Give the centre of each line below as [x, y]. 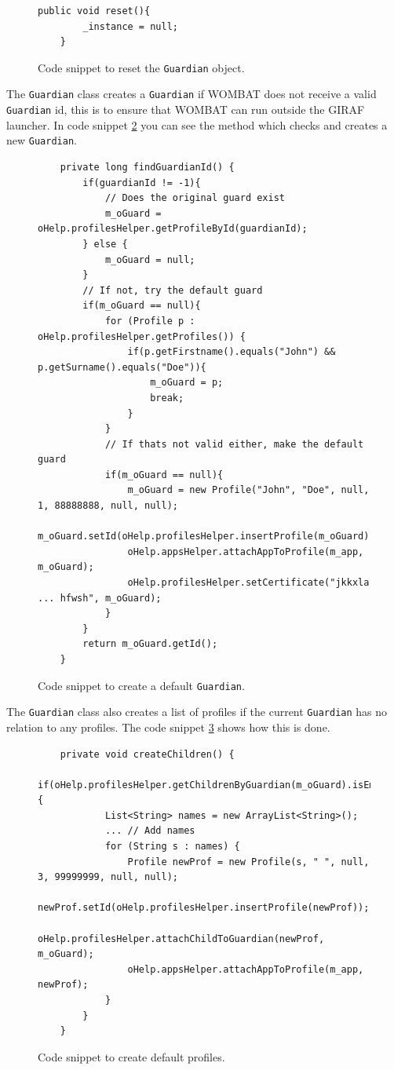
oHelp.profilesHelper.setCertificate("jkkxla [248, 583]
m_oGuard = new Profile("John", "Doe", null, [248, 490]
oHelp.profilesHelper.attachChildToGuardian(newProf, [181, 939]
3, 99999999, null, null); [108, 877]
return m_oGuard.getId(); [150, 644]
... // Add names [150, 831]
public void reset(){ [94, 11]
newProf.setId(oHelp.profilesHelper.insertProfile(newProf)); [204, 908]
